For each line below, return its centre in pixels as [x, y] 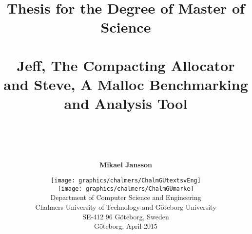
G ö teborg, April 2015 [126, 226]
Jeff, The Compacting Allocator [126, 65]
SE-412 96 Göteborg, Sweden [126, 216]
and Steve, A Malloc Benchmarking [126, 84]
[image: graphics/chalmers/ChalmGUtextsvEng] [126, 181]
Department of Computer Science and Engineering [126, 197]
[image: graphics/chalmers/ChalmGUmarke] [126, 189]
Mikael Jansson [126, 165]
